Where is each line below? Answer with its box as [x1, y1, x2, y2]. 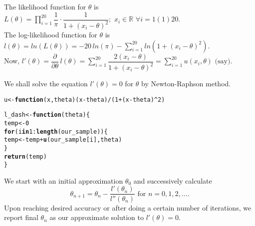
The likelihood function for [4, 1, 86, 11]
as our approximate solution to [49, 212, 144, 223]
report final [4, 212, 38, 223]
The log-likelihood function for [4, 29, 97, 39]
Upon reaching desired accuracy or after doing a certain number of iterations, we [4, 202, 252, 213]
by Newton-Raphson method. [141, 78, 231, 88]
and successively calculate [133, 175, 212, 186]
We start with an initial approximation [4, 175, 123, 186]
